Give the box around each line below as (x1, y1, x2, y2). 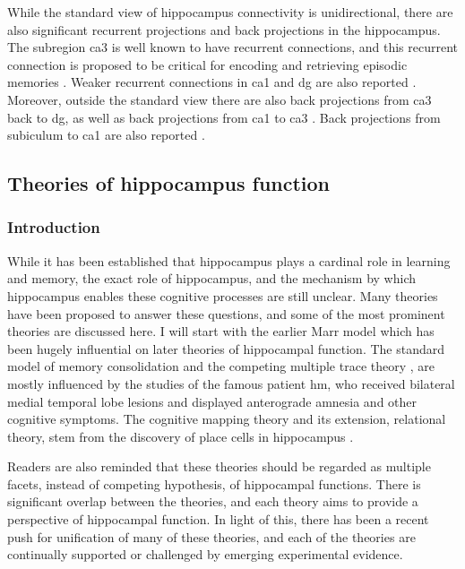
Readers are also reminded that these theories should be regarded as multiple (7, 457, 431, 476)
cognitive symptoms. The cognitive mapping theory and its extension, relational (7, 410, 446, 428)
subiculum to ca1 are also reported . (7, 125, 205, 144)
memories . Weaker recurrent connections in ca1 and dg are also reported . (7, 73, 417, 91)
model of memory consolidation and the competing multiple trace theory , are (7, 357, 435, 375)
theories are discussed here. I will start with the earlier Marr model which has (7, 322, 435, 341)
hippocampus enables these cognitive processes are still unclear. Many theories (7, 286, 438, 305)
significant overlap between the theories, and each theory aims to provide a (7, 492, 418, 511)
